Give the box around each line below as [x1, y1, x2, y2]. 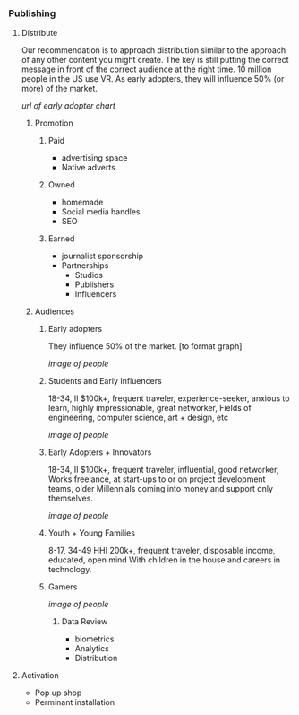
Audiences [34, 306, 75, 317]
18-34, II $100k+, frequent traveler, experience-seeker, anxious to [47, 393, 290, 404]
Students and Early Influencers [47, 376, 162, 387]
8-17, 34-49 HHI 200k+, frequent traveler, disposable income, [47, 545, 276, 556]
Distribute [21, 28, 58, 39]
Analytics [74, 643, 109, 654]
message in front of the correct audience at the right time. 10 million [21, 64, 272, 74]
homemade [61, 196, 104, 208]
